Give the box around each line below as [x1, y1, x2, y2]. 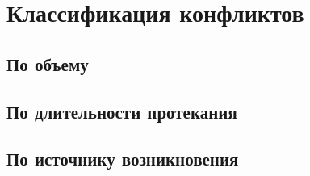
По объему [6, 51, 89, 76]
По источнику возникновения [6, 146, 239, 171]
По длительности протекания [6, 98, 237, 124]
